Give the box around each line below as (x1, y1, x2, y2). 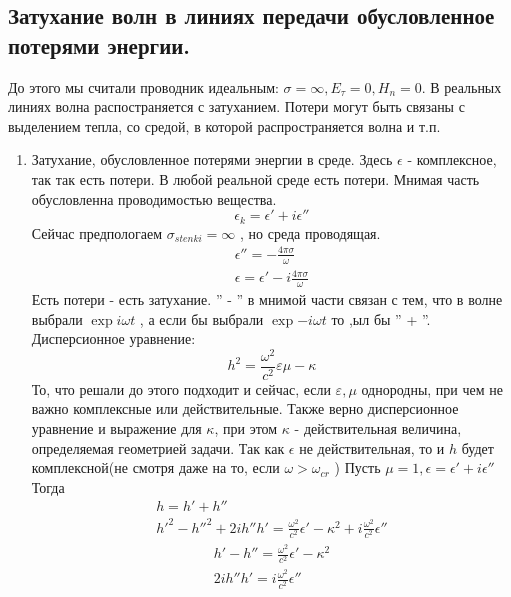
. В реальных (421, 76, 502, 97)
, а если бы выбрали (139, 308, 264, 329)
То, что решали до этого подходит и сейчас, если (31, 378, 331, 399)
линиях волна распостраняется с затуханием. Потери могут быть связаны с (8, 96, 465, 117)
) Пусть (334, 457, 381, 478)
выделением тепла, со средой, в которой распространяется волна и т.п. (8, 115, 441, 136)
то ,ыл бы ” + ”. (331, 308, 431, 329)
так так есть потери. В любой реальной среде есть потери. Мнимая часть (31, 168, 480, 189)
